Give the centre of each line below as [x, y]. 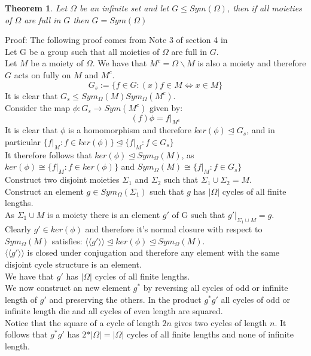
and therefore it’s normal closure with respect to [174, 229]
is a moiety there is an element [104, 214]
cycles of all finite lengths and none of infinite [210, 334]
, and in [261, 130]
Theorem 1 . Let [36, 8]
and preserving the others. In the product [125, 299]
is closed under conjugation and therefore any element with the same [153, 252]
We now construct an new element [68, 288]
